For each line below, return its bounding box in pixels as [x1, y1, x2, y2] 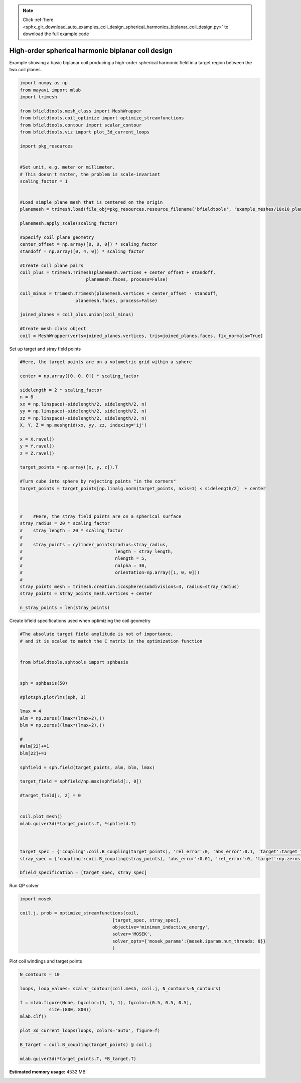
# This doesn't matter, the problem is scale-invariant [20, 171, 161, 177]
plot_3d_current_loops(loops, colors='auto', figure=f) [20, 1028, 161, 1033]
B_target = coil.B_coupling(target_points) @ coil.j [20, 1041, 153, 1047]
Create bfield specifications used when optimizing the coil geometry [9, 617, 150, 624]
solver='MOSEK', [112, 931, 153, 937]
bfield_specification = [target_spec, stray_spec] [20, 870, 147, 875]
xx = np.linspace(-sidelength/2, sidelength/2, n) [20, 401, 147, 407]
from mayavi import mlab [20, 87, 81, 93]
